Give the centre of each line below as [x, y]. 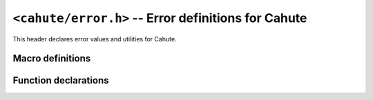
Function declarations [61, 80]
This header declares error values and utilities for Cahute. [95, 39]
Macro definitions [52, 59]
